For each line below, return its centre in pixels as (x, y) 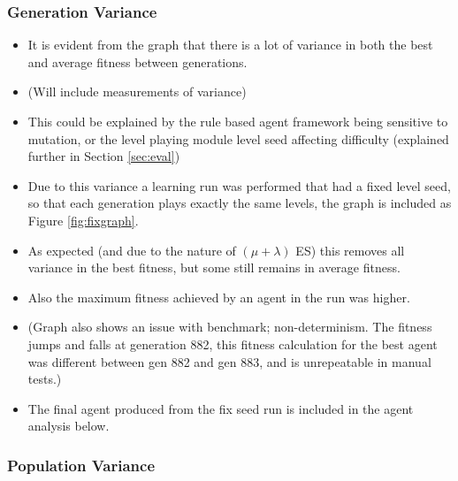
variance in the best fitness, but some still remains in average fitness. (214, 267)
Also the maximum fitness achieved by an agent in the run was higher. (219, 297)
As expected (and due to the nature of (132, 250)
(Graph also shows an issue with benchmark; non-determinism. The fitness (230, 327)
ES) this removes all (350, 250)
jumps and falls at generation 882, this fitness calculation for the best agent (233, 344)
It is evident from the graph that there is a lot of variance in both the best (230, 45)
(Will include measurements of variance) (137, 92)
